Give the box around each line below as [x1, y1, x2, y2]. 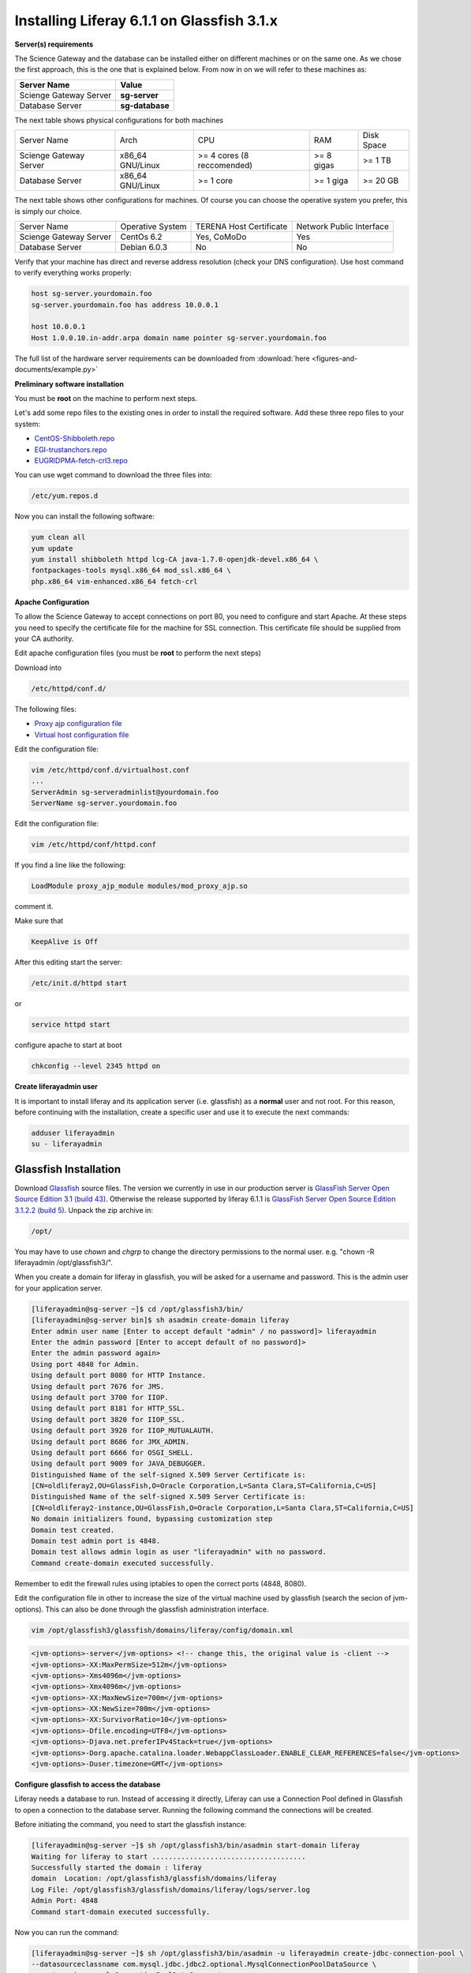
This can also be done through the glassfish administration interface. [45, 1604, 269, 1614]
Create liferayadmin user [14, 1082, 99, 1091]
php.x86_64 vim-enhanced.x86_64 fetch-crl [31, 577, 198, 586]
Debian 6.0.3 [120, 241, 168, 253]
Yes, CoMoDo [195, 231, 247, 242]
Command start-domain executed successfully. [31, 1907, 211, 1916]
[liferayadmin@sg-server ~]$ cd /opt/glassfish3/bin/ [31, 1305, 244, 1313]
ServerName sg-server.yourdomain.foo [31, 799, 178, 808]
